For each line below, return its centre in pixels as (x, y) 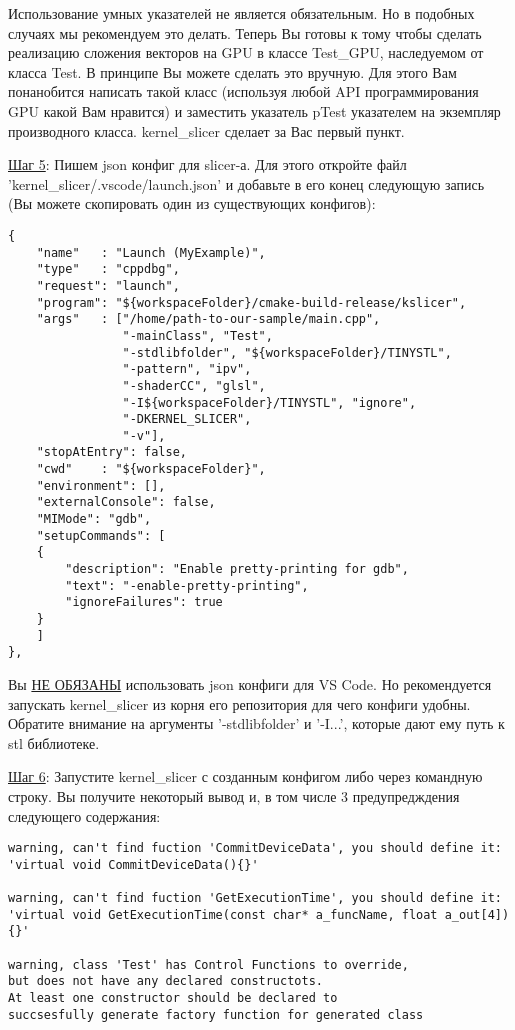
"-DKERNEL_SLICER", (187, 419)
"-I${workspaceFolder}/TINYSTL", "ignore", (269, 402)
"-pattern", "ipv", (187, 369)
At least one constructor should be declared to (173, 998)
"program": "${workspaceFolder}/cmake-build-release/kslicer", (251, 302)
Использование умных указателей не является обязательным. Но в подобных (241, 13)
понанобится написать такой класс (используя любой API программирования (243, 91)
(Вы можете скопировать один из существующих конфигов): (192, 203)
